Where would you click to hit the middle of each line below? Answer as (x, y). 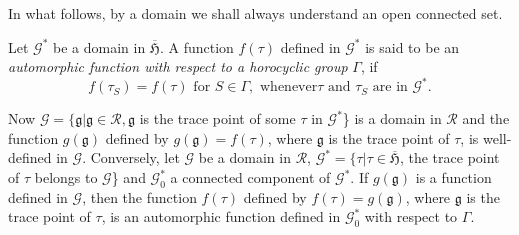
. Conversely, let (131, 157)
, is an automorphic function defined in (221, 216)
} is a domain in (392, 118)
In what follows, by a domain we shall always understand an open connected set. (255, 13)
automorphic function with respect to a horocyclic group (178, 66)
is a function (453, 177)
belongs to (66, 177)
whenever (289, 87)
